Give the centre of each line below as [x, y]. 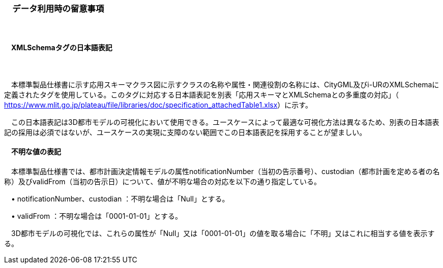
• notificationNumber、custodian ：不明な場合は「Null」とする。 [120, 198]
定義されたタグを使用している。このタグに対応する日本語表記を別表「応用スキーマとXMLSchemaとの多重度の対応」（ [202, 94]
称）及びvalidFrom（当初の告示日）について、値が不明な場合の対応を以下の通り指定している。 [163, 181]
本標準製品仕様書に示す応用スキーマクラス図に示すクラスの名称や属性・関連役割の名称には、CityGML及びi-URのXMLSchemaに [225, 84]
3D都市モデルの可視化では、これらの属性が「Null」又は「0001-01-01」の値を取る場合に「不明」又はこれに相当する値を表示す [223, 233]
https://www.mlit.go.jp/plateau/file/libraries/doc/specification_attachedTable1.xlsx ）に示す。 [158, 105]
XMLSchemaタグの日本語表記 [62, 47]
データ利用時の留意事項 [58, 9]
